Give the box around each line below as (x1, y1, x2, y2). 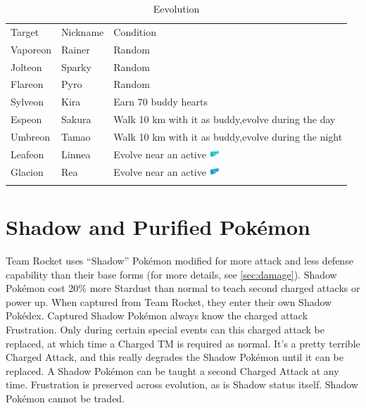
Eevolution (153, 1, 200, 15)
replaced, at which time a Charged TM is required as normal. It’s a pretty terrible (6, 336, 360, 350)
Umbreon (11, 129, 51, 144)
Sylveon (11, 94, 44, 109)
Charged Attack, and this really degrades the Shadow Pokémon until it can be (6, 350, 343, 364)
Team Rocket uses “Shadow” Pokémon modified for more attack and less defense (6, 253, 353, 268)
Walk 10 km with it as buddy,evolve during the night (113, 129, 343, 144)
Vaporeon (11, 42, 52, 56)
